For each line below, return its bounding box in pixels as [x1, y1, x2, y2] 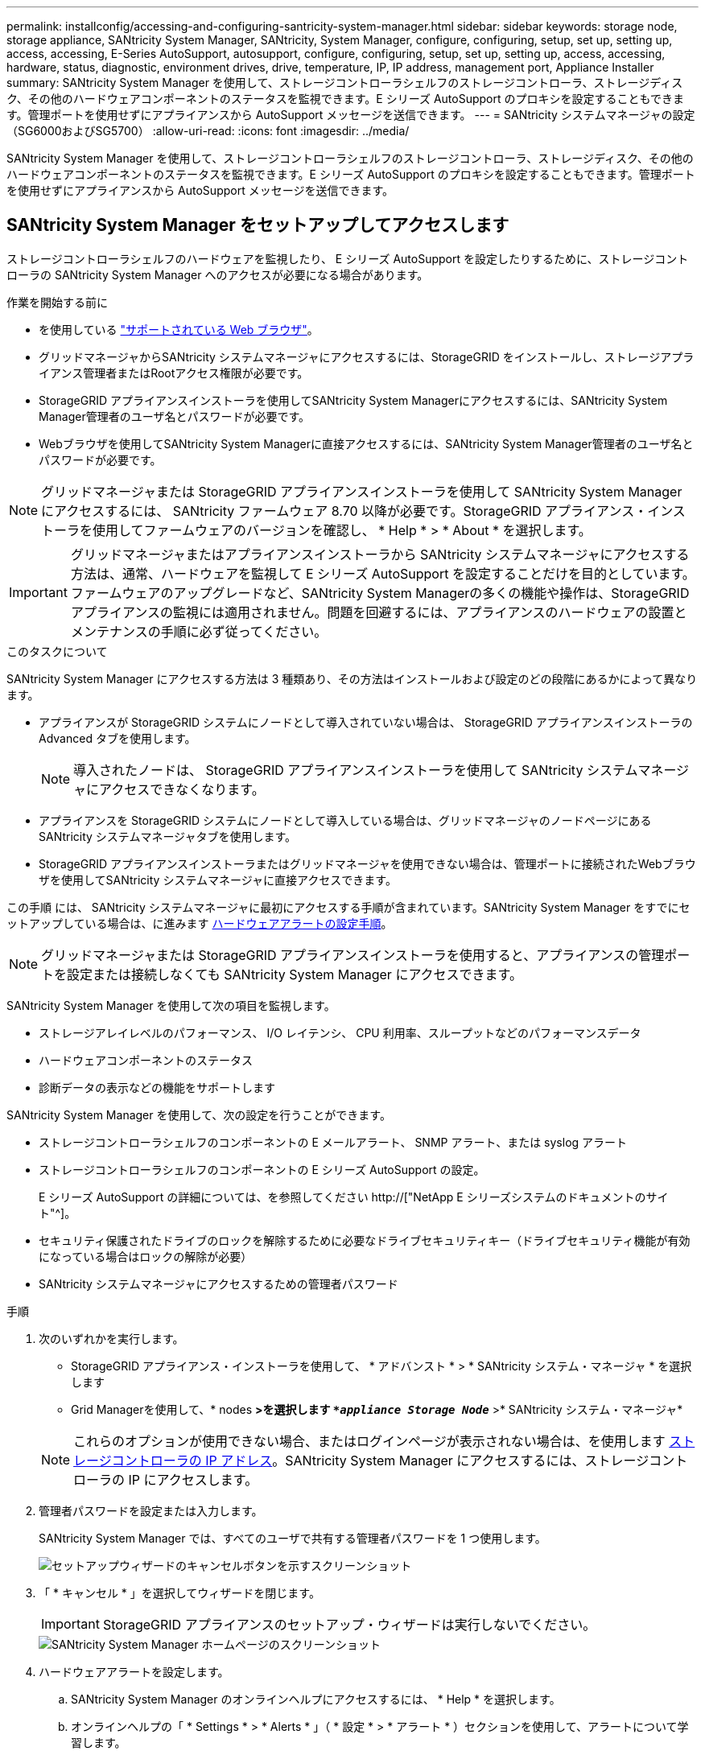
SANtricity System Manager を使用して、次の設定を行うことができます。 [6, 1107, 391, 1122]
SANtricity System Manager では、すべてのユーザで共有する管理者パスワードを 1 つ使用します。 [39, 1530, 546, 1545]
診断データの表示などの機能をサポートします [39, 1080, 275, 1094]
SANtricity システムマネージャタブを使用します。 [39, 829, 297, 843]
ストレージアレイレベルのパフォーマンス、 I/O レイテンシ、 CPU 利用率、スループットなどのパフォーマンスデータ [39, 1025, 641, 1040]
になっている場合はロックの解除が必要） [39, 1249, 253, 1263]
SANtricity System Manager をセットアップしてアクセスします [6, 215, 509, 236]
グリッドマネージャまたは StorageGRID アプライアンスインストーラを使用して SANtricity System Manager [41, 483, 682, 500]
